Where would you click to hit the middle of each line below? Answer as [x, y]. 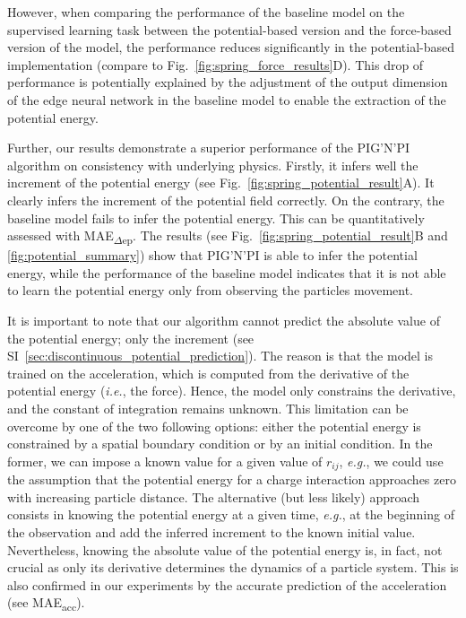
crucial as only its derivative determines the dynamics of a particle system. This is [233, 567]
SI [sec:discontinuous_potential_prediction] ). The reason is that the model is [220, 356]
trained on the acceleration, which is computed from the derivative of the [208, 373]
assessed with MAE [60, 235]
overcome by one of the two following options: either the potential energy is [214, 426]
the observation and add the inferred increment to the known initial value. [211, 532]
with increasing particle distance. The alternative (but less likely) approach [214, 496]
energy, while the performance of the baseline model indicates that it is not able [227, 272]
